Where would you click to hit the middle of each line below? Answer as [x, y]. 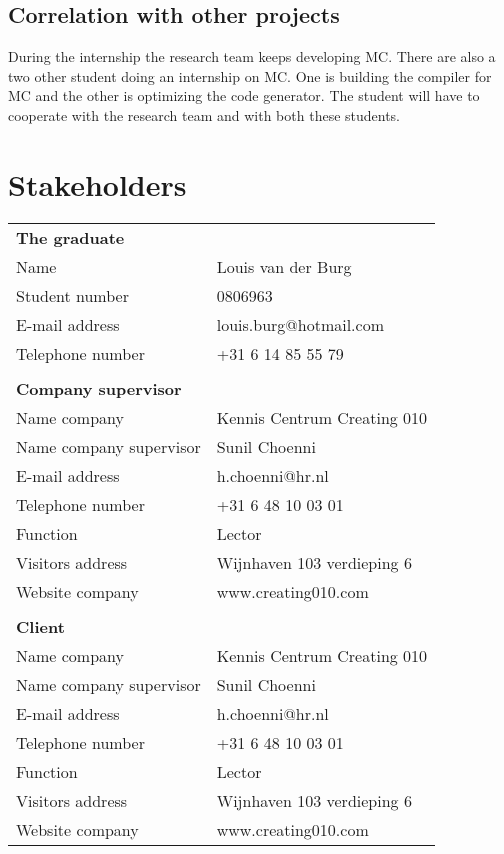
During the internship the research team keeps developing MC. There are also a [252, 56]
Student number [72, 295]
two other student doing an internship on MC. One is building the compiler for [250, 75]
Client [40, 626]
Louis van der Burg [284, 266]
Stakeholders [97, 183]
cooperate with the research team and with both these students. [204, 114]
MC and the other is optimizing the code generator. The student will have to [244, 95]
